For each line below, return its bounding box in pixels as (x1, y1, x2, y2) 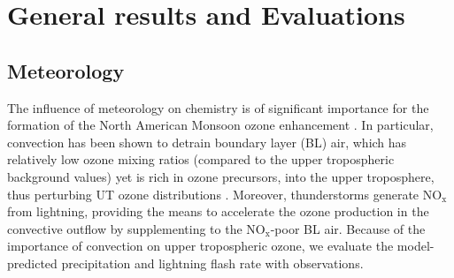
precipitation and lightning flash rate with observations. (61, 253, 364, 272)
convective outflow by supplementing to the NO (7, 219, 265, 237)
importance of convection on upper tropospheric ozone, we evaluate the (7, 237, 394, 255)
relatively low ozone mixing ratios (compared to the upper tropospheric (7, 150, 395, 169)
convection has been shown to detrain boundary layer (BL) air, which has (7, 132, 407, 151)
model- (396, 237, 435, 255)
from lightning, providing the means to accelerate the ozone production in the (7, 202, 429, 221)
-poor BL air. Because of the (270, 219, 426, 237)
